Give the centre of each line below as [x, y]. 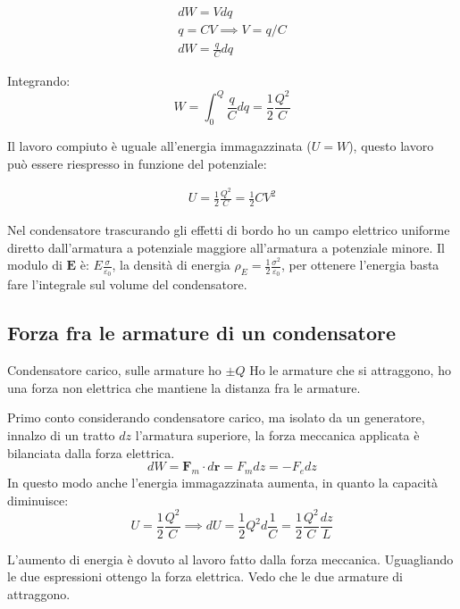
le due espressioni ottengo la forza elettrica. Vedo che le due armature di [205, 576]
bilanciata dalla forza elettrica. [91, 452]
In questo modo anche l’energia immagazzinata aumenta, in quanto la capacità [222, 483]
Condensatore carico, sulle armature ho [114, 370]
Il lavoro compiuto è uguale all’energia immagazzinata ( [159, 146]
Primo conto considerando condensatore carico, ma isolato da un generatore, [216, 417]
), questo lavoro [391, 146]
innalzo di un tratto [61, 435]
